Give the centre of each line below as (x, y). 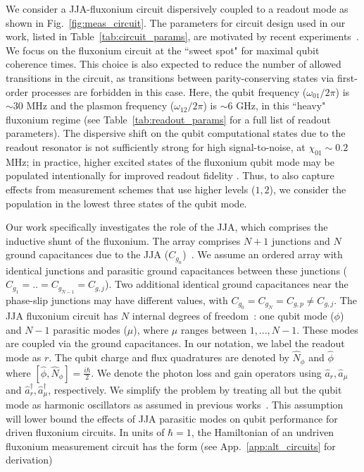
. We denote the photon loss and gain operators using (206, 372)
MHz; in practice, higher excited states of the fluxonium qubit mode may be (170, 161)
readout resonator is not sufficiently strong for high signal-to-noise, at (156, 146)
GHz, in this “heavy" (281, 105)
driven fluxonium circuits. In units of (85, 432)
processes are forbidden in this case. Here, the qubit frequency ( (169, 91)
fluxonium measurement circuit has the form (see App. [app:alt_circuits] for (171, 446)
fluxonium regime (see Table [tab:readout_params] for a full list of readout (168, 119)
